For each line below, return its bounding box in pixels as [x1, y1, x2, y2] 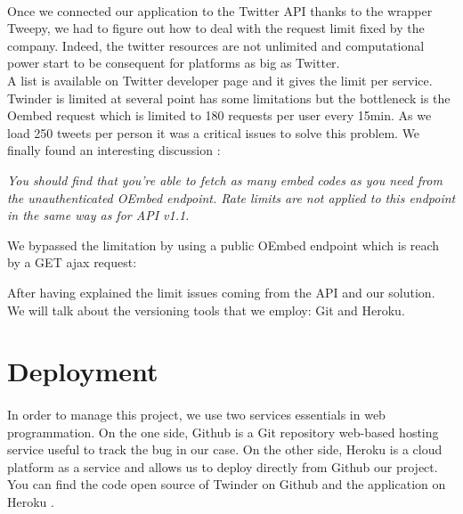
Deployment [7, 353, 158, 389]
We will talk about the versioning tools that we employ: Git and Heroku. [7, 300, 405, 319]
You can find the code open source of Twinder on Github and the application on [7, 475, 446, 494]
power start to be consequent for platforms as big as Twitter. [7, 53, 340, 72]
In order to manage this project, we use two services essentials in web [7, 405, 386, 424]
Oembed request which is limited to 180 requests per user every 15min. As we [7, 106, 432, 125]
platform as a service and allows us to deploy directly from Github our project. [7, 457, 438, 476]
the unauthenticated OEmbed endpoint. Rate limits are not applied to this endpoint [7, 188, 456, 207]
